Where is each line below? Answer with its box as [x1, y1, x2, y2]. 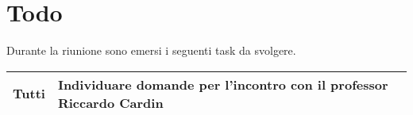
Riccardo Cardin [57, 93, 164, 112]
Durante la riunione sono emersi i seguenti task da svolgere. [6, 42, 296, 59]
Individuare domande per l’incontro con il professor [57, 75, 388, 94]
